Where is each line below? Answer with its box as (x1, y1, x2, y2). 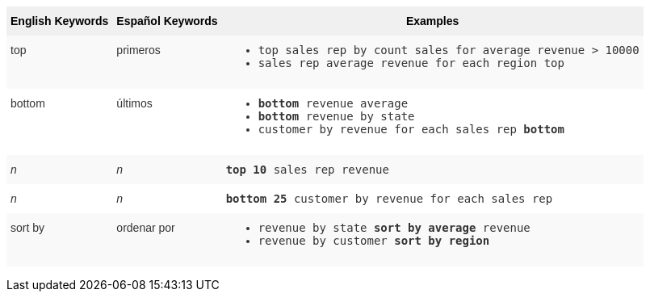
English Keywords (10, 15, 109, 27)
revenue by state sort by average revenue (258, 221, 530, 234)
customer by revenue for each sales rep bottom (258, 123, 564, 136)
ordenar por (116, 221, 175, 234)
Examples (405, 15, 459, 27)
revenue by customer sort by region (258, 234, 490, 247)
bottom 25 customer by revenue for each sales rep (225, 192, 553, 205)
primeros (116, 44, 161, 57)
